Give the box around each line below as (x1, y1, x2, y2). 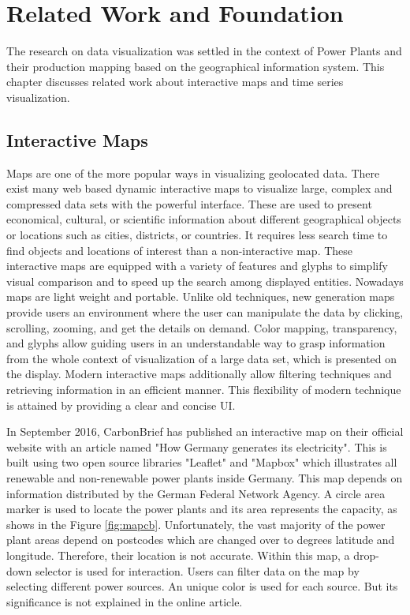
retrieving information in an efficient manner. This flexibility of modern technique (6, 381, 401, 398)
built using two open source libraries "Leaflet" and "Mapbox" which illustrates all (6, 454, 397, 471)
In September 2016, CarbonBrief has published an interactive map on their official (6, 423, 404, 440)
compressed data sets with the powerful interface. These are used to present (6, 195, 372, 212)
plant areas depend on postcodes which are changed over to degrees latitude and (6, 531, 395, 548)
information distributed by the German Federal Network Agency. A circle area (6, 485, 386, 501)
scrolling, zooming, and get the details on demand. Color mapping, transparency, (6, 319, 397, 336)
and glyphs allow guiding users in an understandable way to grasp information (6, 335, 386, 351)
